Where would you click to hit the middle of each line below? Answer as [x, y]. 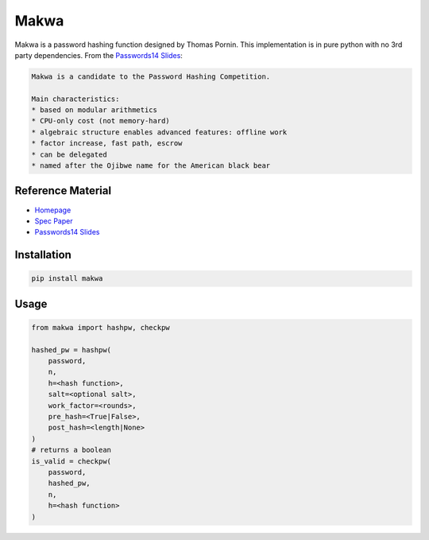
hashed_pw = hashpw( [71, 350]
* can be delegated [69, 154]
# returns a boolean [71, 450]
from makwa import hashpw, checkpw [100, 327]
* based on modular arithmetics [95, 110]
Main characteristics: [75, 99]
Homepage [53, 210]
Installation [43, 255]
